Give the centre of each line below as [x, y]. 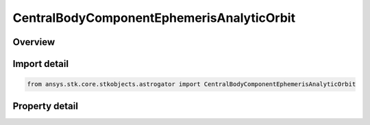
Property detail [46, 106]
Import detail [40, 64]
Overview [34, 42]
